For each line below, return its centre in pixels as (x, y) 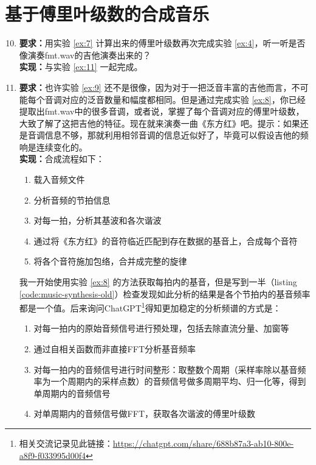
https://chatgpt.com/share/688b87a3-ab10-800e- (203, 443)
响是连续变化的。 (53, 147)
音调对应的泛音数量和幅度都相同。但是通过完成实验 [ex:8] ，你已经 (175, 99)
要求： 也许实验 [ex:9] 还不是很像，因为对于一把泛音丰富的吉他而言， (155, 87)
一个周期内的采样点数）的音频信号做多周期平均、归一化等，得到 (178, 381)
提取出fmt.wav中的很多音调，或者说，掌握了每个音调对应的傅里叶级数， (162, 111)
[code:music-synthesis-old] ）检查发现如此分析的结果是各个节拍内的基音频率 (165, 293)
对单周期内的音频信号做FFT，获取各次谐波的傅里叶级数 (144, 414)
